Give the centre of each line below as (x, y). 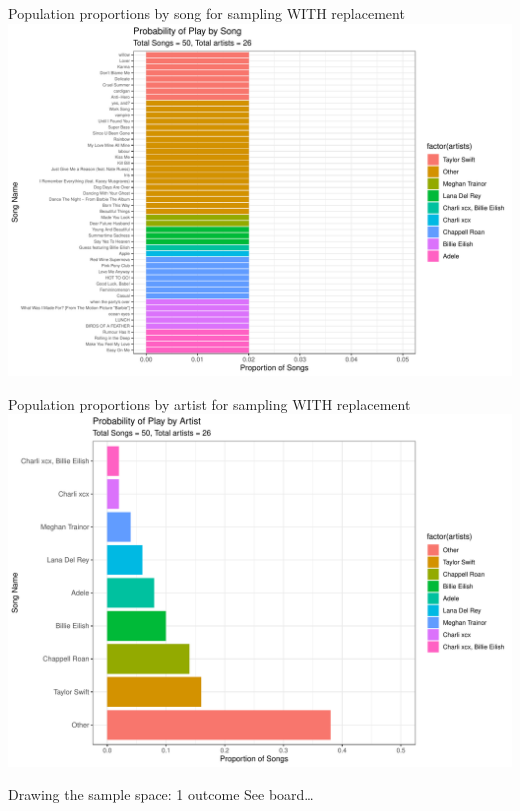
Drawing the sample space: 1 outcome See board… (161, 794)
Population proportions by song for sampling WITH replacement (206, 13)
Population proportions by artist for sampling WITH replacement (209, 403)
